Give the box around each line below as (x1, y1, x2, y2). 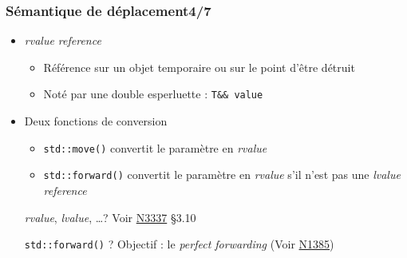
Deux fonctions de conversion (24, 113, 168, 129)
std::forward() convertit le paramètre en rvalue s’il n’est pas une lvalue (43, 166, 401, 183)
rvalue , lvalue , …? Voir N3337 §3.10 (24, 208, 196, 225)
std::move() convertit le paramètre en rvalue (43, 139, 267, 156)
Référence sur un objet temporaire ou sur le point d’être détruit (43, 58, 355, 75)
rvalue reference (24, 32, 101, 49)
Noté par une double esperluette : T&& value (43, 85, 263, 102)
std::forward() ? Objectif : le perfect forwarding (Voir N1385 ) (24, 236, 334, 252)
